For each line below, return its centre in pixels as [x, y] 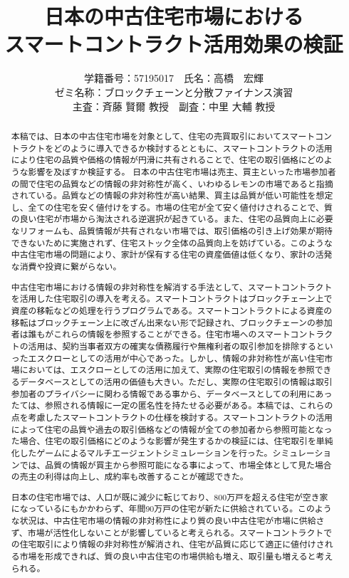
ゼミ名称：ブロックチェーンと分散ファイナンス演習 [174, 91]
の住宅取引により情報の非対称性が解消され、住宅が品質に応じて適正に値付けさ [168, 544]
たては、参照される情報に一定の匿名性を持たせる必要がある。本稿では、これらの [172, 405]
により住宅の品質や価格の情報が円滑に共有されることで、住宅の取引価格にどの [167, 160]
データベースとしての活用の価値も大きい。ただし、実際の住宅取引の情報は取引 [176, 381]
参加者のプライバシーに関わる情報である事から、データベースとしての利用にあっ [172, 393]
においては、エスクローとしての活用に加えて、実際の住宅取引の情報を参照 [167, 370]
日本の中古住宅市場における [173, 16]
